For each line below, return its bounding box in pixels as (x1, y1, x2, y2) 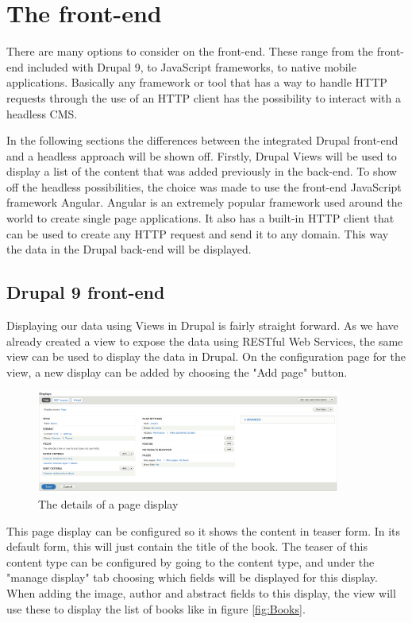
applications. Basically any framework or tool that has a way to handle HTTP (6, 74, 387, 91)
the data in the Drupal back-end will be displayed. (6, 241, 252, 257)
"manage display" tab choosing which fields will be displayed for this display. (6, 569, 378, 586)
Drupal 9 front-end (6, 280, 165, 304)
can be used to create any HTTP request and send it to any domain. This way (6, 225, 389, 242)
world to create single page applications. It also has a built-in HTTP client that (6, 210, 395, 226)
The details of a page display (38, 496, 179, 513)
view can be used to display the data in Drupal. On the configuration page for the (6, 348, 406, 365)
